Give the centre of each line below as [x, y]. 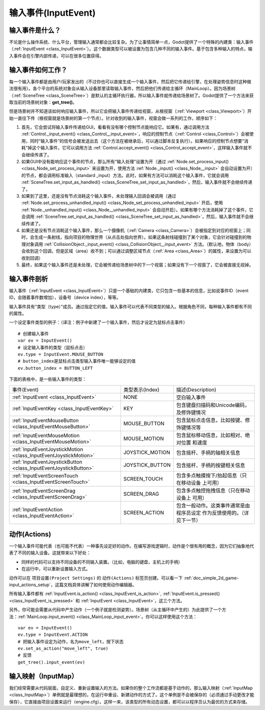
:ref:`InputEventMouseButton [45, 420]
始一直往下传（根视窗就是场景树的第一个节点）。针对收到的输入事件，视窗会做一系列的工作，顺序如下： [113, 118]
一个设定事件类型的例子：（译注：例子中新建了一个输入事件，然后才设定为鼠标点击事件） [98, 323]
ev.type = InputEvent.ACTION [53, 635]
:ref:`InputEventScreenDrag [44, 491]
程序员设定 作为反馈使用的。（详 [212, 513]
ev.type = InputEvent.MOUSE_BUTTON [61, 354]
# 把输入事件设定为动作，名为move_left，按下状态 [71, 641]
